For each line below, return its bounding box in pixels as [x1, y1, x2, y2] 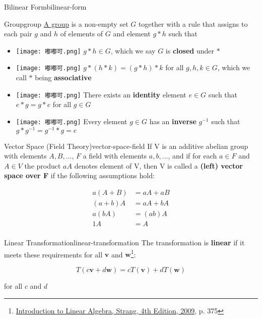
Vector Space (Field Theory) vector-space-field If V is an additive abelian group [4, 140, 248, 151]
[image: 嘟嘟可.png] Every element [16, 116, 127, 126]
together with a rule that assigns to [138, 18, 248, 29]
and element [113, 28, 151, 39]
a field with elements [83, 150, 147, 161]
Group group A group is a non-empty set [4, 18, 128, 29]
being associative [35, 72, 92, 83]
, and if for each [168, 150, 217, 161]
